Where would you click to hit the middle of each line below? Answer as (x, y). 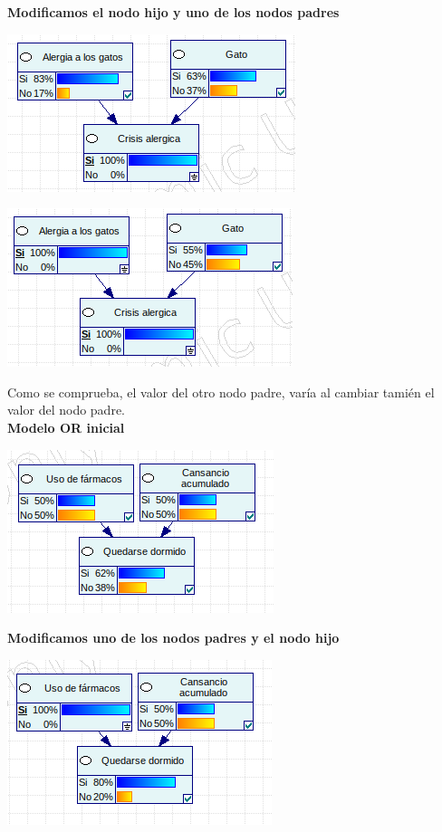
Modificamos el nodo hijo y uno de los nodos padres (173, 12)
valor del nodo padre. (66, 410)
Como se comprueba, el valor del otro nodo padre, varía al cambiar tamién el (221, 392)
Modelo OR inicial (66, 427)
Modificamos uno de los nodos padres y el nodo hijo (173, 638)
